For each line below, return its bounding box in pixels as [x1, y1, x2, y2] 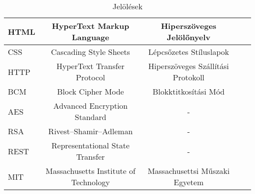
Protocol [76, 72, 105, 83]
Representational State [51, 140, 130, 151]
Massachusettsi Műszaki [148, 165, 230, 176]
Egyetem [174, 176, 204, 188]
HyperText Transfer [56, 60, 125, 72]
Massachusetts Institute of [46, 165, 136, 176]
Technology [71, 176, 110, 188]
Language [72, 31, 109, 43]
